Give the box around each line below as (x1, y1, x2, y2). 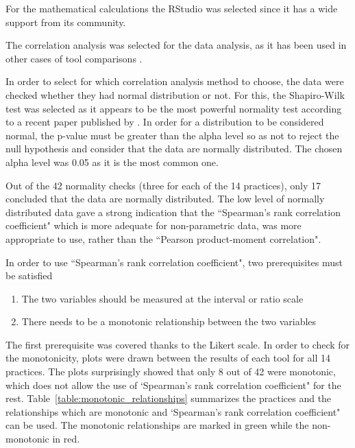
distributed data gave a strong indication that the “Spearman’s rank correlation (5, 204, 341, 219)
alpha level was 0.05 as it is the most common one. (5, 154, 219, 169)
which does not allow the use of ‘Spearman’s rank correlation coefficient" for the (5, 377, 341, 392)
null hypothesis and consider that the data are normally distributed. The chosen (5, 141, 343, 156)
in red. (52, 432, 80, 446)
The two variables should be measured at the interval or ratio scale (21, 291, 304, 305)
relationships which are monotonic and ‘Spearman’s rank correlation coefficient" (5, 404, 341, 418)
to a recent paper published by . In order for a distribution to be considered (5, 115, 324, 129)
